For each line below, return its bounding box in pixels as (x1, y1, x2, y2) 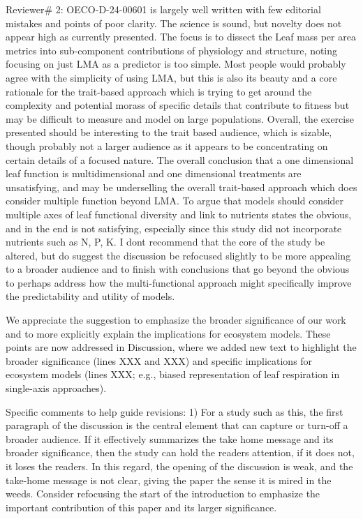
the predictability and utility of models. (6, 289, 175, 303)
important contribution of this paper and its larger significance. (6, 499, 277, 514)
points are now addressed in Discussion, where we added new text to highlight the (6, 340, 357, 354)
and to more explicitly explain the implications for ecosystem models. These (6, 326, 331, 340)
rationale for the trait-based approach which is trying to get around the (6, 84, 312, 98)
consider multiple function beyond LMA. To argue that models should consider (6, 193, 344, 208)
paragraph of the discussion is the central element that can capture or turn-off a (6, 418, 348, 433)
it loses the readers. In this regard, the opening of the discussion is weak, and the (6, 459, 353, 473)
